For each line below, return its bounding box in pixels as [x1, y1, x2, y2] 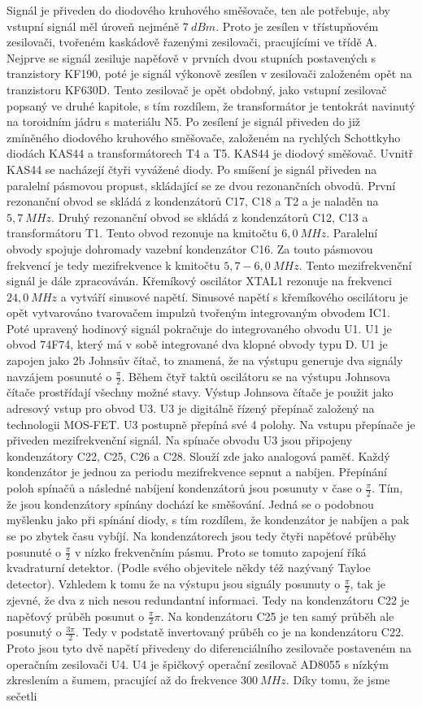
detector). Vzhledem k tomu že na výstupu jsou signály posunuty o [7, 575, 341, 592]
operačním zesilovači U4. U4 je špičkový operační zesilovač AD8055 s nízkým [7, 655, 389, 672]
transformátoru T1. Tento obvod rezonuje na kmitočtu [7, 224, 278, 241]
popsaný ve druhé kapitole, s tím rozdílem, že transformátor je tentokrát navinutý [7, 97, 415, 114]
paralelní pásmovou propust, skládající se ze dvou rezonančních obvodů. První [7, 176, 396, 193]
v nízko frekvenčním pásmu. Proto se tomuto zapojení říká [74, 543, 367, 560]
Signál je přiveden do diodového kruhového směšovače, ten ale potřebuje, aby [7, 2, 391, 18]
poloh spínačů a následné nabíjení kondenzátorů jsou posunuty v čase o [7, 479, 362, 497]
